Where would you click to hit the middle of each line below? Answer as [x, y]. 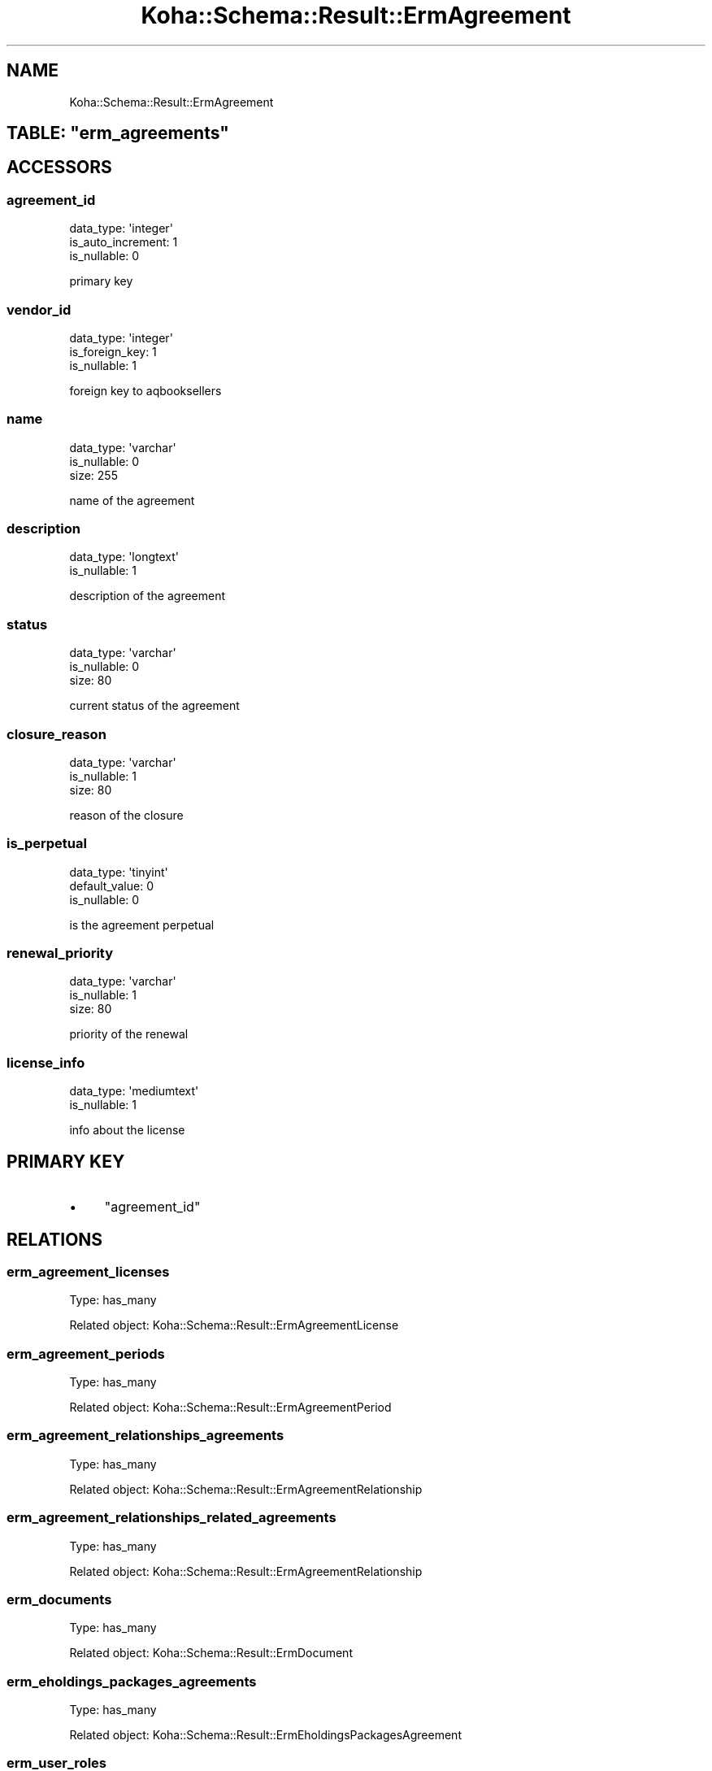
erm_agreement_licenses [88, 1271]
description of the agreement [148, 596]
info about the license [127, 1130]
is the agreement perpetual [142, 925]
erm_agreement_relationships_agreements [145, 1436]
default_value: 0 [111, 885]
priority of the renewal [129, 1034]
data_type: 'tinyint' [119, 872]
